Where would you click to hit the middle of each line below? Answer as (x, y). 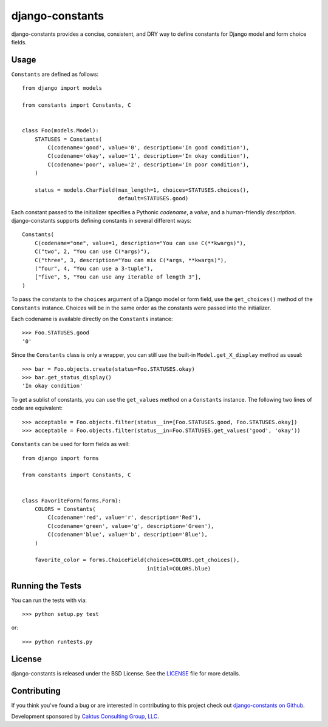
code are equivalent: (37, 408)
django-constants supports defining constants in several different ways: (101, 221)
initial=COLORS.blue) (179, 568)
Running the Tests (46, 586)
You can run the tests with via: (49, 600)
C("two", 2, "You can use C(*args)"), (92, 252)
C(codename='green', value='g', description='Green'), (131, 526)
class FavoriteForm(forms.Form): (72, 500)
